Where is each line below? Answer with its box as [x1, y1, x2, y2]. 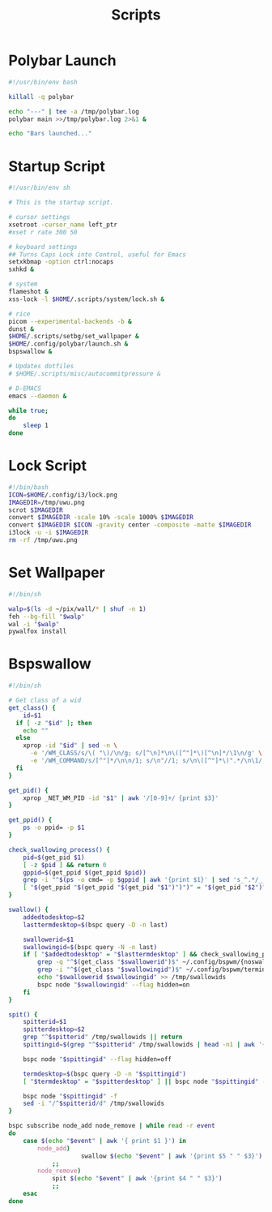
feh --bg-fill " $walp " [8, 612, 85, 621]
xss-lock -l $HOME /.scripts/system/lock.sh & [8, 294, 164, 303]
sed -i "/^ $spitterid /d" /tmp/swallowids [23, 1099, 164, 1108]
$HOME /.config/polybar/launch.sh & [8, 340, 129, 348]
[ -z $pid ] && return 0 [23, 861, 107, 869]
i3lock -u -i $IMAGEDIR [8, 529, 89, 537]
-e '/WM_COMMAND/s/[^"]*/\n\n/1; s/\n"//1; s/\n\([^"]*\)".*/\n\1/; [29, 757, 266, 765]
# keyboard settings [8, 243, 79, 251]
